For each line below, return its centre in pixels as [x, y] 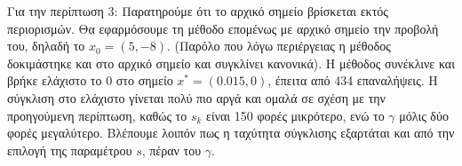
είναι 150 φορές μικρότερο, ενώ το [295, 115]
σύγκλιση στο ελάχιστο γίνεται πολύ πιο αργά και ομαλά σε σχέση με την [196, 97]
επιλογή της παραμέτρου [70, 150]
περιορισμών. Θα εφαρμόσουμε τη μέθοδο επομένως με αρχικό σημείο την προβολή [223, 28]
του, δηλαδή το [46, 46]
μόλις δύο [424, 115]
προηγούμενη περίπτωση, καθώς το [97, 115]
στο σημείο [144, 80]
